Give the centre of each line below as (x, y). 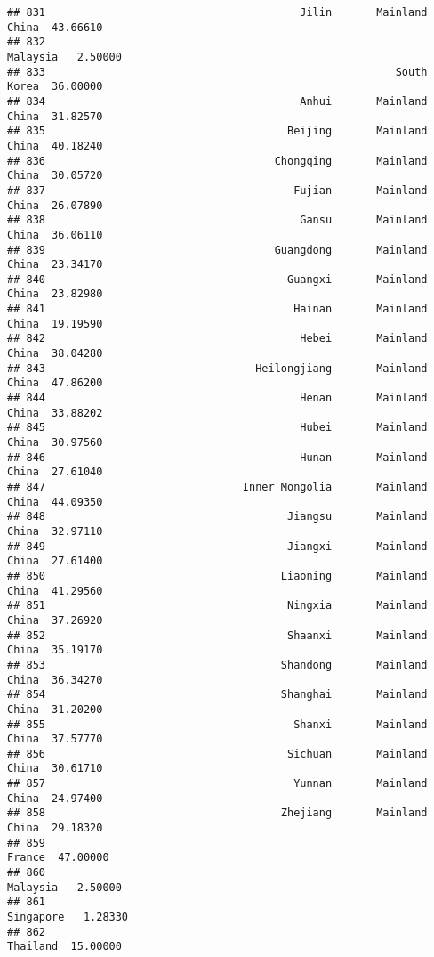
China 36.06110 (55, 235)
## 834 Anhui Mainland (217, 101)
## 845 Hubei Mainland (217, 428)
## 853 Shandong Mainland (217, 665)
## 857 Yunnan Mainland (217, 784)
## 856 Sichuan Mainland (217, 754)
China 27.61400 (55, 561)
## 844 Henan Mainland (217, 398)
